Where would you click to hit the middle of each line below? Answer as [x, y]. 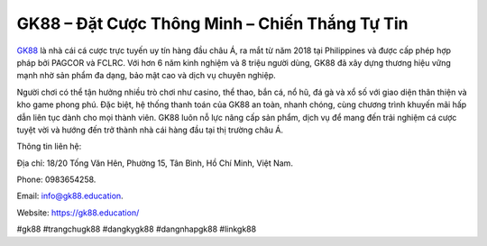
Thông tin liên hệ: [49, 146]
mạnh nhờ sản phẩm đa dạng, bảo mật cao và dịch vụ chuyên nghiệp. [147, 76]
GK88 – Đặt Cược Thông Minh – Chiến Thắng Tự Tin [213, 23]
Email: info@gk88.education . [70, 196]
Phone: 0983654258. [56, 179]
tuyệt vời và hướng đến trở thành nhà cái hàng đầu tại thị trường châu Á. [150, 130]
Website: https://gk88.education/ [78, 213]
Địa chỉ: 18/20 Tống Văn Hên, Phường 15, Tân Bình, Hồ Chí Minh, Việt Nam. [155, 163]
